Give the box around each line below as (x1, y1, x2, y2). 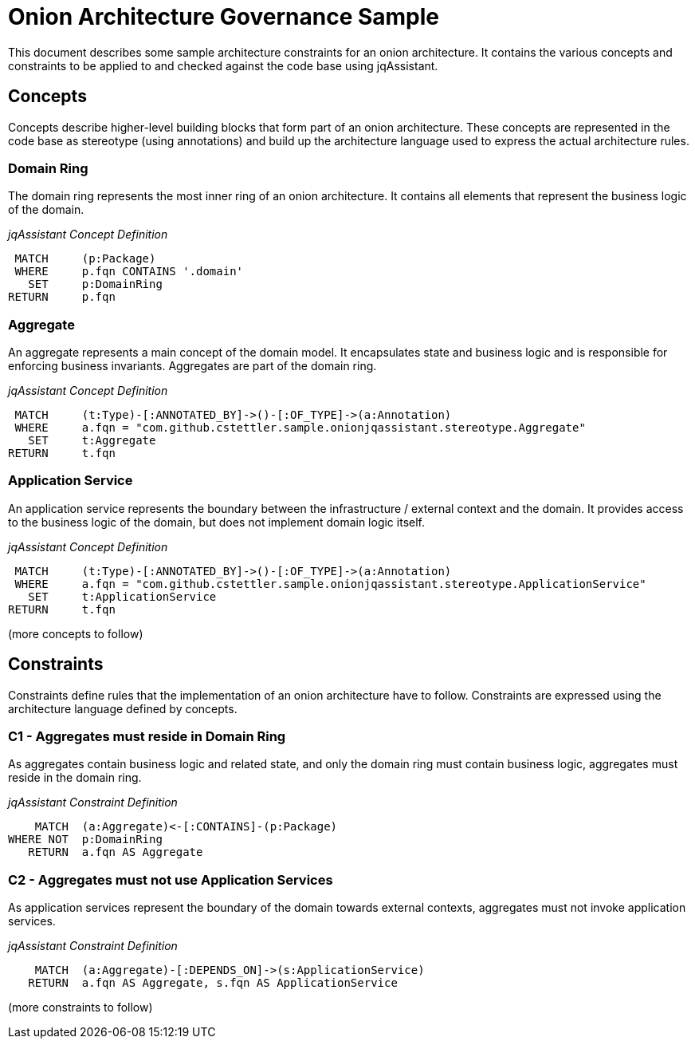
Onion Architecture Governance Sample (8, 3, 440, 30)
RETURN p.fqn (8, 290, 116, 304)
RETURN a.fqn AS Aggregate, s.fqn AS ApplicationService (28, 976, 398, 990)
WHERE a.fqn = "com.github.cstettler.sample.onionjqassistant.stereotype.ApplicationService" (14, 577, 646, 590)
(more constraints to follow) (8, 1000, 153, 1015)
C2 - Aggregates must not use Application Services (8, 871, 333, 888)
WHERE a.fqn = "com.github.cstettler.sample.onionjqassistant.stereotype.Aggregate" (14, 421, 586, 435)
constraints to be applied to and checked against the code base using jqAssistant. (8, 58, 438, 73)
